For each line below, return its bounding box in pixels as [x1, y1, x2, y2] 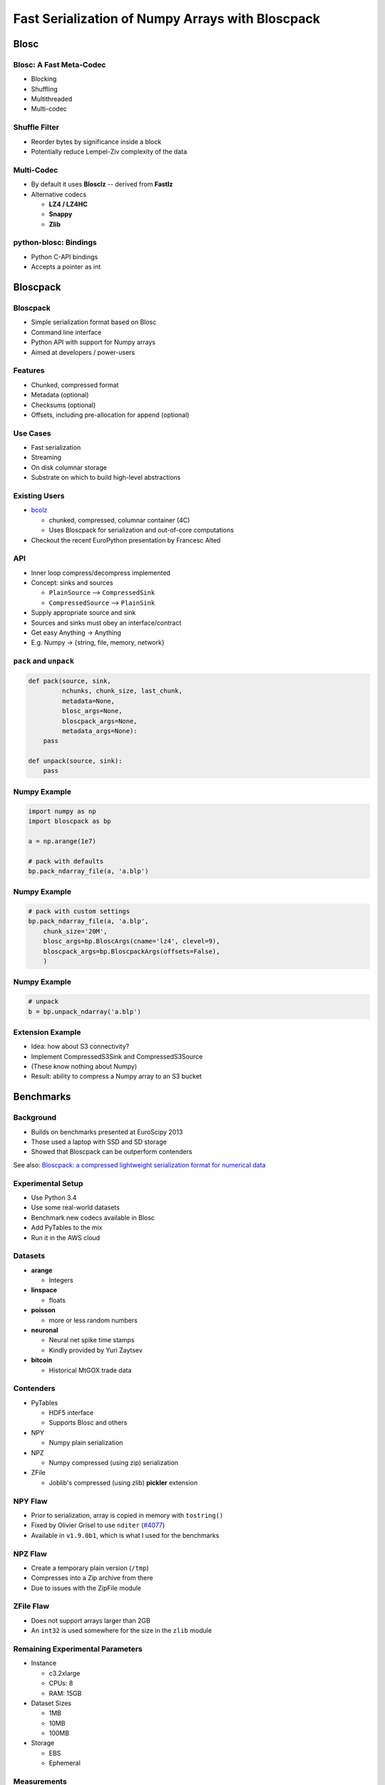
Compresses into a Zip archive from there [31, 1574, 153, 1582]
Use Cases [13, 428, 51, 438]
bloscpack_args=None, [61, 717, 138, 725]
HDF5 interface [48, 1409, 94, 1417]
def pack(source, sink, [28, 677, 112, 685]
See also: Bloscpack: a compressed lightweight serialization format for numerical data [13, 1160, 266, 1169]
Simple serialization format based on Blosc [31, 318, 157, 326]
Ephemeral [48, 1759, 81, 1767]
